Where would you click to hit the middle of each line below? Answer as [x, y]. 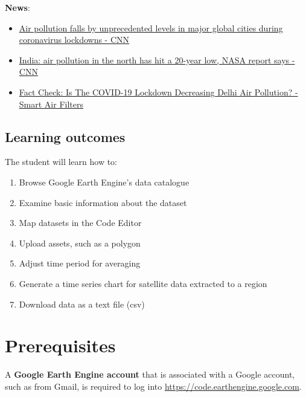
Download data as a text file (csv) [82, 304]
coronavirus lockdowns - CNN [74, 40]
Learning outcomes [65, 136]
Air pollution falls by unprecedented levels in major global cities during [151, 27]
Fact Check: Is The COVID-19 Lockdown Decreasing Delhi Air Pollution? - [158, 92]
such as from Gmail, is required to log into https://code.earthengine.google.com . [153, 386]
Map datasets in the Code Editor [80, 223]
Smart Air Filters [51, 104]
